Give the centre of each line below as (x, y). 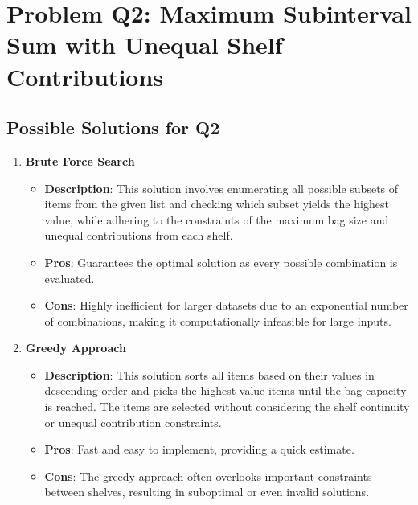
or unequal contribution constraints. (133, 422)
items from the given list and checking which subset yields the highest (217, 204)
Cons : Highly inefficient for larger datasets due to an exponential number (226, 305)
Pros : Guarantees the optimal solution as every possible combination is (221, 262)
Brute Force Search (80, 160)
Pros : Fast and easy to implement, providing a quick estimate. (199, 449)
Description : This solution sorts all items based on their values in (209, 374)
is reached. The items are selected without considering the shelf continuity (227, 406)
